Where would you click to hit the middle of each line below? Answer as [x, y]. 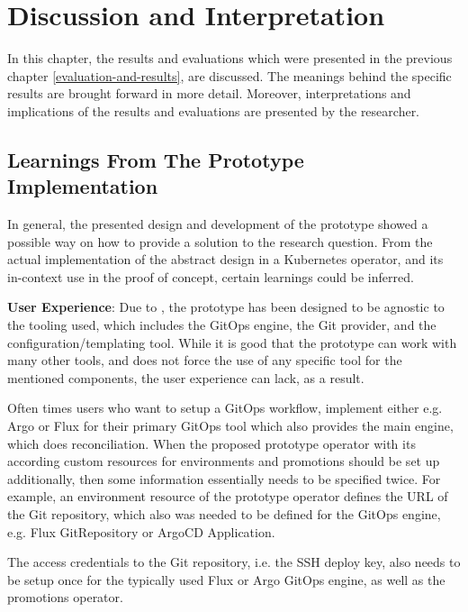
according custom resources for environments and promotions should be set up [224, 461]
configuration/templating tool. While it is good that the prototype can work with [232, 342]
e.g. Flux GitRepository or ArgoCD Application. [141, 531]
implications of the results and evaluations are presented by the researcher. [214, 110]
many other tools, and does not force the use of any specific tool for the [205, 360]
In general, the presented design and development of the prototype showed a [218, 224]
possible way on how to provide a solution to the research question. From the [220, 241]
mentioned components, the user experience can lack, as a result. [186, 377]
